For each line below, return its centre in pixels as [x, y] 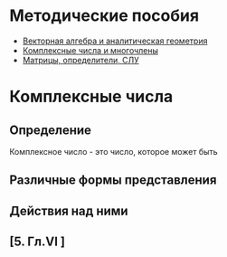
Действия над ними [69, 210]
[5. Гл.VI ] [38, 242]
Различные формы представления [113, 181]
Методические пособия [104, 16]
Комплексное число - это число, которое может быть [114, 151]
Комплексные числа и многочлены [90, 50]
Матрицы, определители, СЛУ [81, 60]
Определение [51, 130]
